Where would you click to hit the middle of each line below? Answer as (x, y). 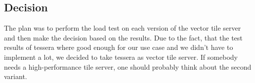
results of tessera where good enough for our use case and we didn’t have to (119, 47)
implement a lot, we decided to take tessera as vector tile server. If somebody (121, 57)
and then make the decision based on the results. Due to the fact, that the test (123, 37)
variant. (16, 76)
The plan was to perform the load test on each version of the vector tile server (123, 28)
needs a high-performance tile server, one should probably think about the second (128, 66)
